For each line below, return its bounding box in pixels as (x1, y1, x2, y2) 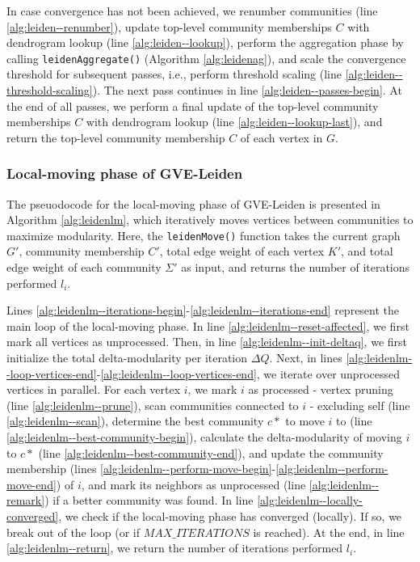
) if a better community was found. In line (44, 492, 254, 509)
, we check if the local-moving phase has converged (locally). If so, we (58, 507, 402, 524)
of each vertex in (240, 129, 323, 146)
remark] (6, 492, 45, 509)
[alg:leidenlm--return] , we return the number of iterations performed (6, 539, 343, 556)
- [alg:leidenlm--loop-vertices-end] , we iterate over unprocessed (96, 365, 400, 382)
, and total (341, 243, 393, 260)
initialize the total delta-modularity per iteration (6, 349, 248, 366)
